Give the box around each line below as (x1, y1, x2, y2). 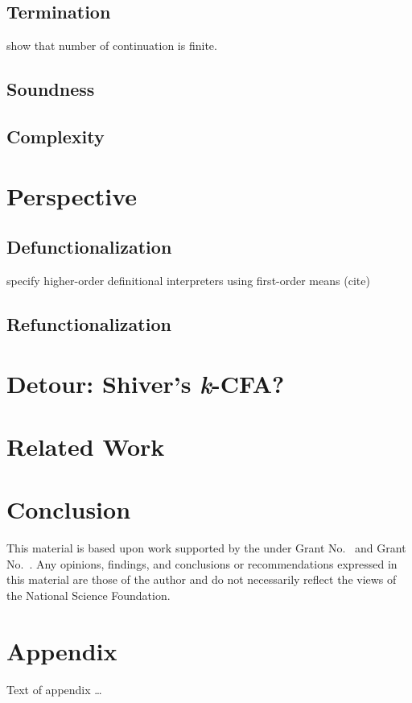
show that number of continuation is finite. (6, 37, 217, 54)
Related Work (6, 429, 165, 462)
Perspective (6, 179, 138, 212)
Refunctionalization (6, 311, 171, 336)
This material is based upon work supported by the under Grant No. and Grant (6, 540, 406, 556)
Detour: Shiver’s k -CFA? (6, 366, 285, 400)
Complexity (6, 123, 105, 148)
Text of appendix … (6, 680, 102, 697)
